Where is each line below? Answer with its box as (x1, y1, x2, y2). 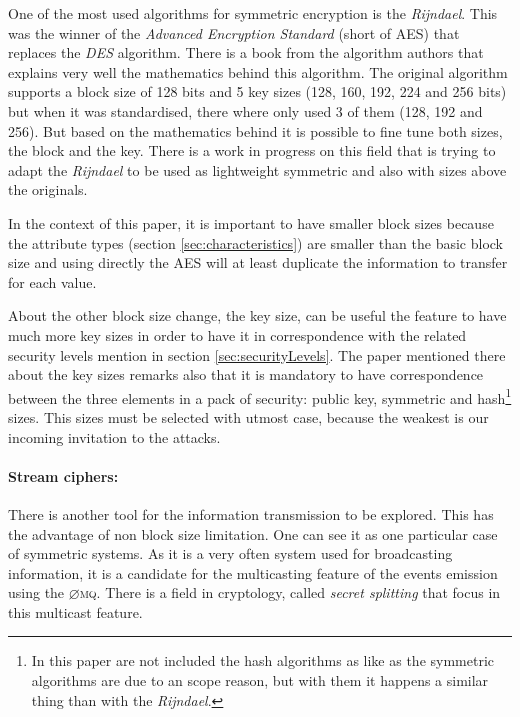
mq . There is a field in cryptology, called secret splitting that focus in (79, 582, 501, 603)
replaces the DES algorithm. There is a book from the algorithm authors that (8, 42, 484, 63)
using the (8, 582, 65, 603)
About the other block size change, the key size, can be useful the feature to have (8, 305, 507, 326)
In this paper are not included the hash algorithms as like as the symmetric (31, 650, 495, 671)
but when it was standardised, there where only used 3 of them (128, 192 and (8, 100, 483, 121)
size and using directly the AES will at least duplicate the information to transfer (8, 252, 508, 273)
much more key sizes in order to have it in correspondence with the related (8, 324, 467, 345)
